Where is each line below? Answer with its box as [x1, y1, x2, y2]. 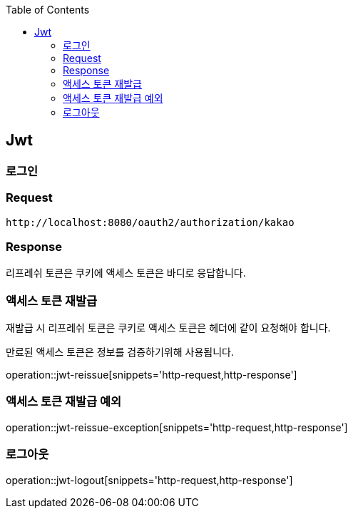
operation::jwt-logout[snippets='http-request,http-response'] [6, 473, 293, 486]
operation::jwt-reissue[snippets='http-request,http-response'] [6, 369, 297, 381]
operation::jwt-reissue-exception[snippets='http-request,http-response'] [6, 421, 348, 433]
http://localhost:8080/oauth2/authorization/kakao [6, 216, 295, 228]
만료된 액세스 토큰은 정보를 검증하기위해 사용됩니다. [6, 346, 234, 359]
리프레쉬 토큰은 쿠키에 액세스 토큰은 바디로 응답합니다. [6, 267, 246, 279]
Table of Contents [6, 4, 90, 16]
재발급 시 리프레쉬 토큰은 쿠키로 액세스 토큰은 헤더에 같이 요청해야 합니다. [6, 322, 331, 334]
